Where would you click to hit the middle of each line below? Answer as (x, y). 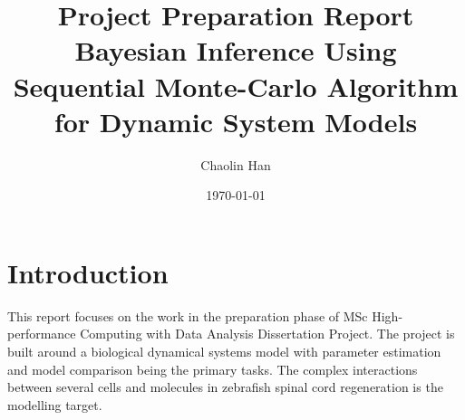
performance (42, 334)
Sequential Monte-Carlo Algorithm (236, 86)
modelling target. (55, 404)
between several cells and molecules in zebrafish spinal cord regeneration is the (225, 387)
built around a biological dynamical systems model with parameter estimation (224, 351)
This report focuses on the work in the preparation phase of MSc (188, 315)
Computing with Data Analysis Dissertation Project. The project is (267, 334)
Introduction (88, 272)
